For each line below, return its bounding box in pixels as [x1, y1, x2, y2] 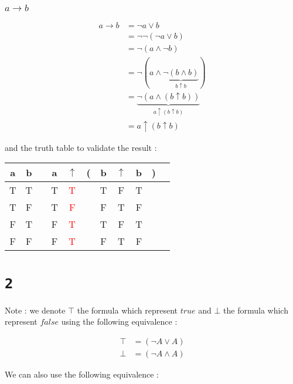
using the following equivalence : [61, 315, 178, 328]
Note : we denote [5, 304, 66, 316]
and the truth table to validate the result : [5, 141, 157, 153]
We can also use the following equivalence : [5, 368, 159, 380]
